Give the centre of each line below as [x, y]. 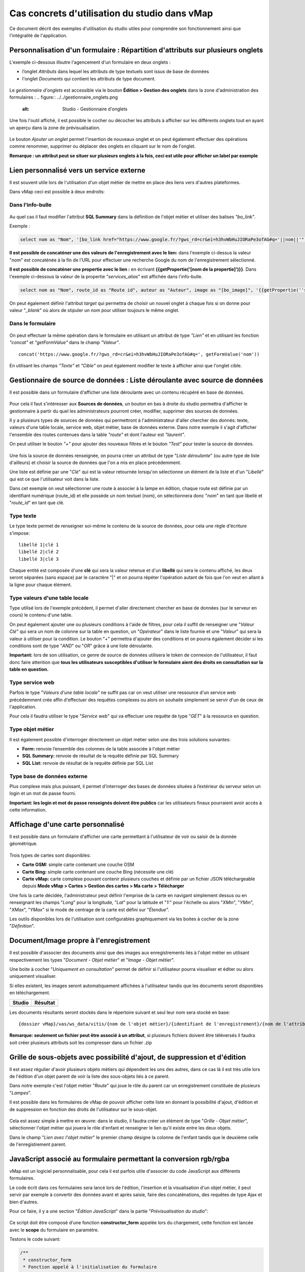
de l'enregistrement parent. [38, 1144]
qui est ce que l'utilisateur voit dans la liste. [55, 479]
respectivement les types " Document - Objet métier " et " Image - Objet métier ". [92, 960]
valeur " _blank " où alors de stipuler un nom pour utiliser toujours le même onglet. [95, 310]
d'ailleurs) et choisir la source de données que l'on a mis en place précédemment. [95, 462]
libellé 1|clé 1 [39, 545]
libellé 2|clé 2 [39, 552]
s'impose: [20, 533]
